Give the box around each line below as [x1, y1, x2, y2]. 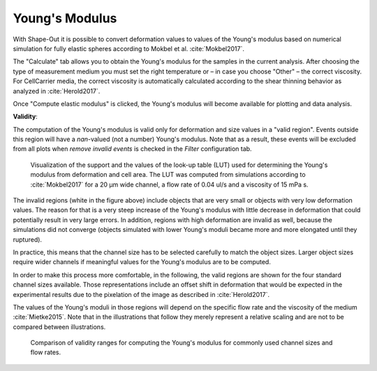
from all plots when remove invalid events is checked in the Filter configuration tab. [13, 145, 252, 153]
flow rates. [30, 348, 61, 356]
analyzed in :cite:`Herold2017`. [13, 87, 101, 95]
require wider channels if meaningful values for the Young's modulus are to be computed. [13, 258, 272, 266]
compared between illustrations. [13, 322, 106, 331]
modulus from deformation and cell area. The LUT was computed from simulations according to [30, 170, 306, 179]
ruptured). [13, 235, 42, 244]
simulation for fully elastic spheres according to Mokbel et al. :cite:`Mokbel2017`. [13, 44, 244, 52]
